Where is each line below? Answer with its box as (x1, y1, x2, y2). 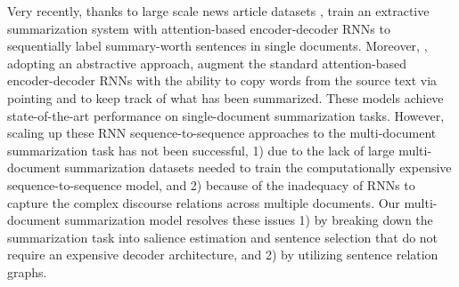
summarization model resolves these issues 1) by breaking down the (64, 211, 433, 229)
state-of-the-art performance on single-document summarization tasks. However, (7, 106, 445, 124)
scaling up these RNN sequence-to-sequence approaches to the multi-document (7, 124, 437, 142)
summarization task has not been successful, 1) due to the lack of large (7, 140, 395, 159)
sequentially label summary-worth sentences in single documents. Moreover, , (7, 36, 428, 55)
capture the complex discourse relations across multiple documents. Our (7, 193, 400, 211)
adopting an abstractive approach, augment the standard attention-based (7, 53, 406, 72)
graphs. (7, 262, 47, 281)
